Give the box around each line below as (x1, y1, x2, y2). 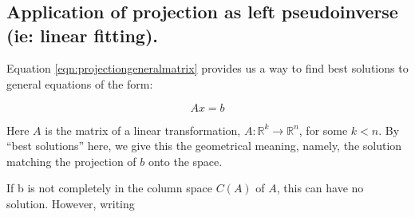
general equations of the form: (6, 75, 153, 92)
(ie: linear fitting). (6, 22, 158, 47)
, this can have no (276, 180, 364, 196)
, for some (298, 121, 348, 138)
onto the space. (148, 152, 223, 169)
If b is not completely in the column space (6, 180, 212, 196)
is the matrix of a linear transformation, (45, 121, 241, 138)
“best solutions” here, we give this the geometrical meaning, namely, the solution (6, 137, 402, 154)
